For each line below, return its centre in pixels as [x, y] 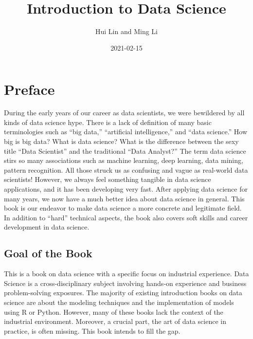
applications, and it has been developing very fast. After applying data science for [126, 189]
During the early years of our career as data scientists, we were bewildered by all [124, 113]
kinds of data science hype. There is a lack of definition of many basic [108, 122]
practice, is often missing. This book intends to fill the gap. [92, 330]
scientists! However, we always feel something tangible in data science [108, 179]
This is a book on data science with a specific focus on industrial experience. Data [126, 274]
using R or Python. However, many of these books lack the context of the [114, 312]
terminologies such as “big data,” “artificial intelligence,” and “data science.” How [126, 132]
